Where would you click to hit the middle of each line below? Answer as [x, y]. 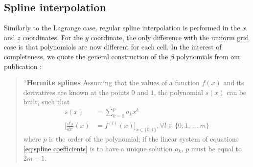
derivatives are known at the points [76, 92]
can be [237, 92]
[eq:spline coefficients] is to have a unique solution [98, 148]
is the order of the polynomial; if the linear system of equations [144, 139]
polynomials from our [208, 56]
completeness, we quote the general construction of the [86, 56]
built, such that [46, 102]
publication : [23, 66]
